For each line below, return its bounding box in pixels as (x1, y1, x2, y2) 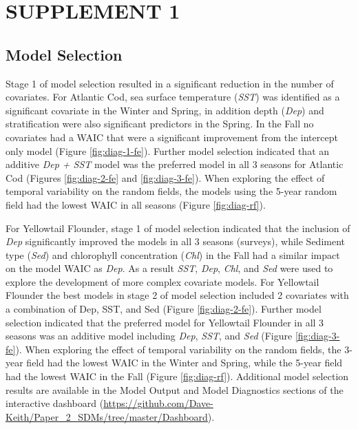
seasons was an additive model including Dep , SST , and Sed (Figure (6, 328, 293, 343)
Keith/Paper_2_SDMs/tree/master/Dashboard (6, 409, 208, 423)
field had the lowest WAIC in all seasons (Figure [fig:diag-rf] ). (6, 197, 266, 211)
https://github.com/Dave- (103, 396, 213, 410)
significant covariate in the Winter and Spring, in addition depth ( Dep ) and (6, 103, 324, 117)
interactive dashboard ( (6, 396, 104, 410)
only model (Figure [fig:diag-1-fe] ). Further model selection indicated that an (6, 143, 330, 158)
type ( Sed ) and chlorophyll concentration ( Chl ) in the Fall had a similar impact (6, 247, 340, 262)
